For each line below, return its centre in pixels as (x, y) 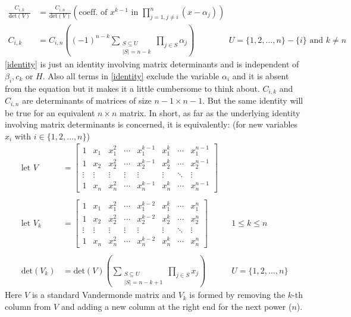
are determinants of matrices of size (87, 100)
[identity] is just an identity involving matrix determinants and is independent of (152, 64)
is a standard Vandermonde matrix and (104, 295)
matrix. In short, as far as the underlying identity (210, 112)
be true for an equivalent (50, 112)
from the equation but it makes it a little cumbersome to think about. (132, 88)
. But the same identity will (253, 100)
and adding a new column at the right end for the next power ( (176, 306)
